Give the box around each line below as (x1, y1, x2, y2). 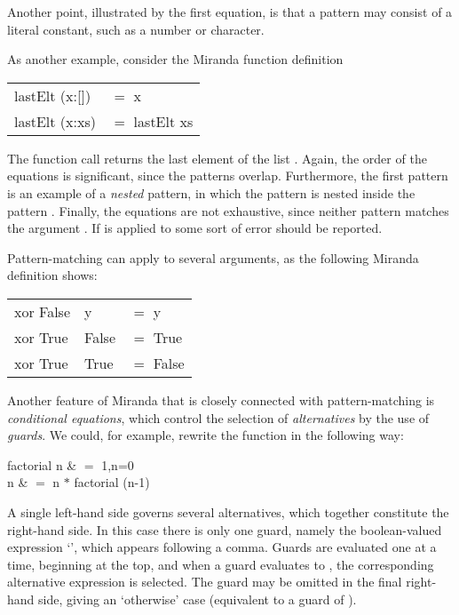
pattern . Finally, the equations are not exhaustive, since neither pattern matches (7, 201, 449, 220)
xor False (14, 300, 71, 322)
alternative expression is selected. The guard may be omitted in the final (7, 572, 402, 591)
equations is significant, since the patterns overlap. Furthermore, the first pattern (7, 166, 448, 185)
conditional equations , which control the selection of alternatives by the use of (7, 408, 430, 427)
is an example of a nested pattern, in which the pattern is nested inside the (7, 183, 415, 202)
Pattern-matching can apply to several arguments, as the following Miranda (7, 248, 419, 267)
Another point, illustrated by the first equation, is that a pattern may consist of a (7, 3, 453, 20)
